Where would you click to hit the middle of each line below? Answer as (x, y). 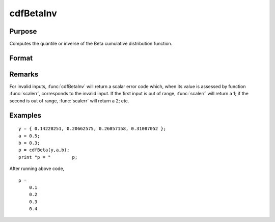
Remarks (24, 74)
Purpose (23, 31)
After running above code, (37, 169)
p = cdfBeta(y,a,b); (44, 150)
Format (21, 58)
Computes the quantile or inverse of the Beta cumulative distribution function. (91, 44)
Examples (25, 115)
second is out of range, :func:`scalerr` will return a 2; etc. (69, 101)
